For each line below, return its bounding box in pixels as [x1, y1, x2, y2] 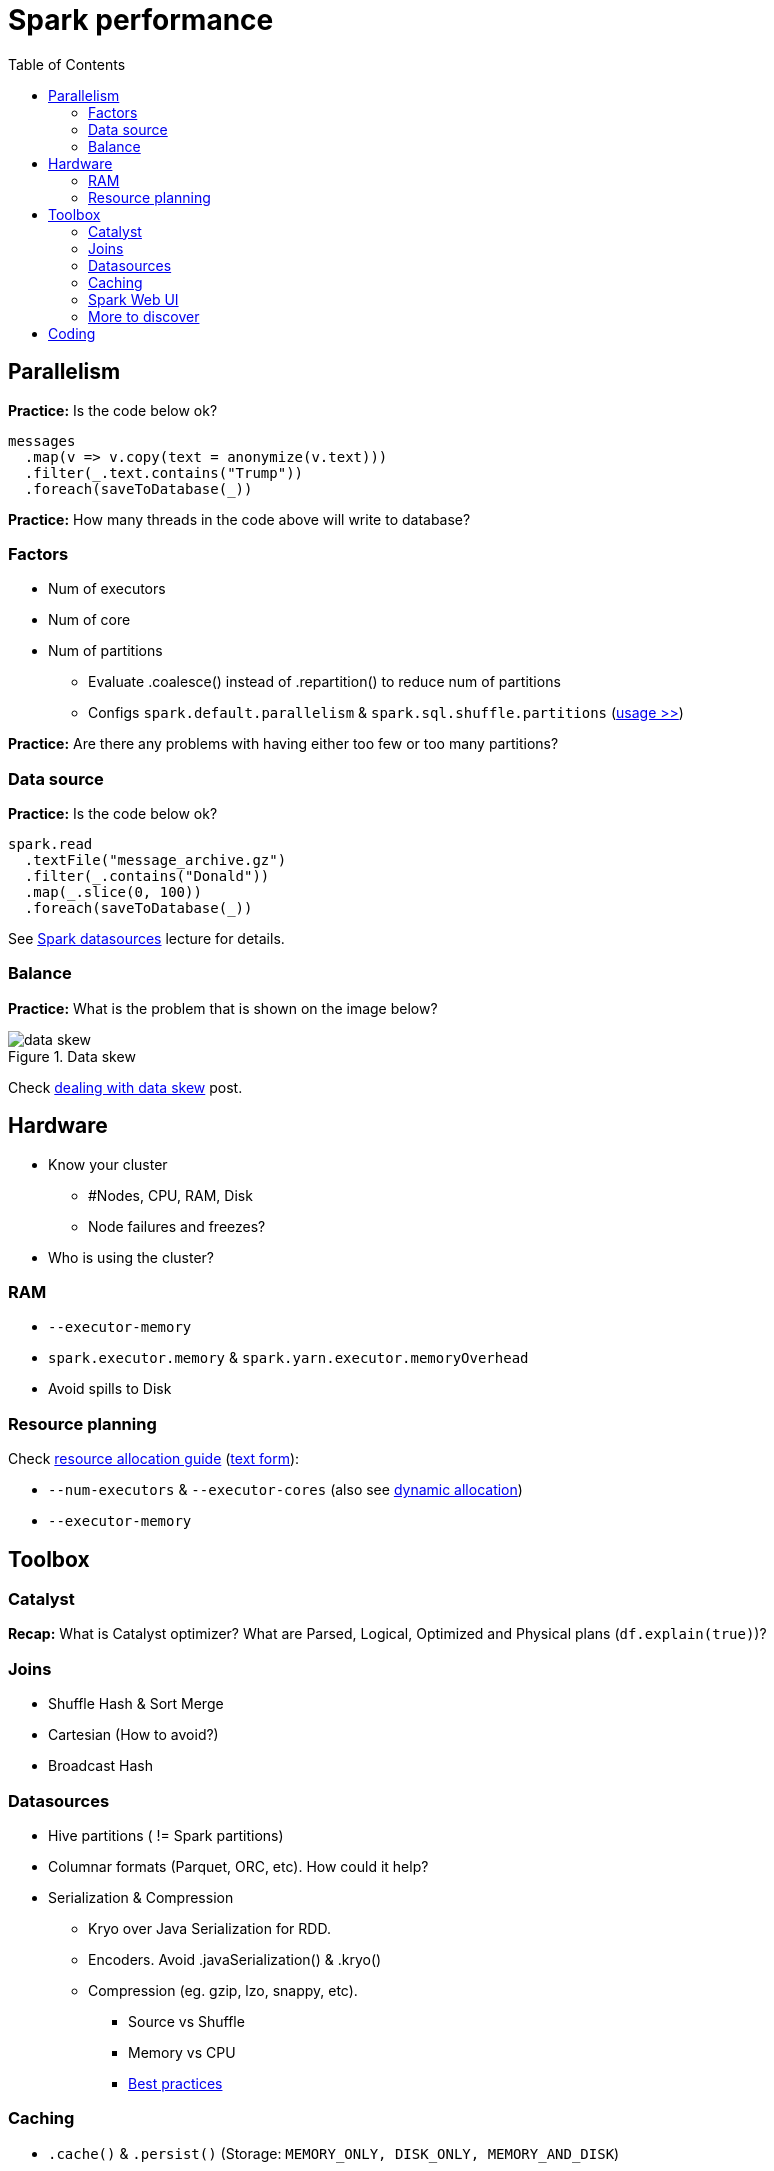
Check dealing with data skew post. [8, 1078, 243, 1096]
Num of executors [48, 580, 166, 598]
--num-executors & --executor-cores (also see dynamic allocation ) [48, 1481, 523, 1499]
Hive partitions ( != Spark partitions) [48, 1826, 284, 1844]
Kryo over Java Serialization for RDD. [88, 1919, 331, 1937]
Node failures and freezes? [88, 1217, 266, 1235]
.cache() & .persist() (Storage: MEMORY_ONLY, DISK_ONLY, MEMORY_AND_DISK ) [48, 2144, 620, 2162]
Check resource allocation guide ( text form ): [8, 1450, 300, 1468]
